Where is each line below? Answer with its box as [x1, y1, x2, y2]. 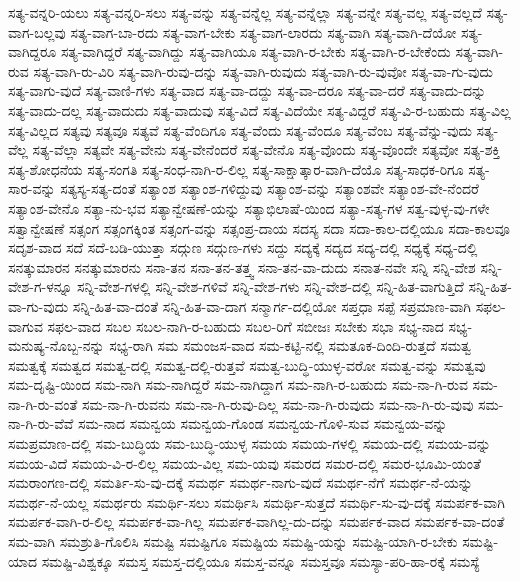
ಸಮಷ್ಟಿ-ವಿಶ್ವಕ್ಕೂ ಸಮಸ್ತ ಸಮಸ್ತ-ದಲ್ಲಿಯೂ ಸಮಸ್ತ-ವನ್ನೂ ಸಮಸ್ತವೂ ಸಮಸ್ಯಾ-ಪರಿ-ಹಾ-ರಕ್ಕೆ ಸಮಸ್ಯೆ [41, 550, 480, 571]
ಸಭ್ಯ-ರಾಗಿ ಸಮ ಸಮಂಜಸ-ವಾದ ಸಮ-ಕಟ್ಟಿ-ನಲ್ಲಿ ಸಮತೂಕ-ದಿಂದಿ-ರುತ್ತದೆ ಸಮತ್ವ [109, 335, 471, 356]
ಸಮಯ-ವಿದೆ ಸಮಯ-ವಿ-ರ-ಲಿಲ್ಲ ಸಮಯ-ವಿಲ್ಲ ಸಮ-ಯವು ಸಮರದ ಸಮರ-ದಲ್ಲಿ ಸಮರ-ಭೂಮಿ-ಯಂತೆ [8, 452, 481, 473]
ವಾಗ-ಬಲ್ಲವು [8, 21, 66, 42]
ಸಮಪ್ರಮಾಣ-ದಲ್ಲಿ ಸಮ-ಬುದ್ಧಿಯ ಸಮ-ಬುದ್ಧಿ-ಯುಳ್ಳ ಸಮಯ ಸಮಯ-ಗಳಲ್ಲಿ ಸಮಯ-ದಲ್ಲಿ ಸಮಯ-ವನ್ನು [8, 433, 491, 454]
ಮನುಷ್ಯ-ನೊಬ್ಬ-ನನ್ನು [8, 335, 105, 356]
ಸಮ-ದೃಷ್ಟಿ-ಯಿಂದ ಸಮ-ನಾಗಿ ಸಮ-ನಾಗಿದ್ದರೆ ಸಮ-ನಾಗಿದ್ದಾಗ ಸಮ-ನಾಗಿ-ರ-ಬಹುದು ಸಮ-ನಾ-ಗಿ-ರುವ [8, 374, 468, 395]
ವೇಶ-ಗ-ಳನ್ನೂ [8, 276, 73, 297]
